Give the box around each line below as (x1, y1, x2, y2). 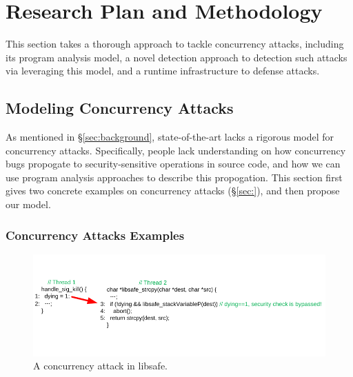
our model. (6, 197, 51, 212)
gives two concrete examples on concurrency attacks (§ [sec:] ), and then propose (6, 183, 340, 198)
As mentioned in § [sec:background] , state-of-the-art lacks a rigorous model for (6, 130, 334, 144)
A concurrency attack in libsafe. (33, 358, 168, 373)
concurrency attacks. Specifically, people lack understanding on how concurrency (6, 143, 346, 157)
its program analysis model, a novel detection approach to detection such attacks (6, 50, 347, 64)
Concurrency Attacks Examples (6, 226, 185, 243)
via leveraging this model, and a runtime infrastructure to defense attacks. (6, 63, 320, 78)
